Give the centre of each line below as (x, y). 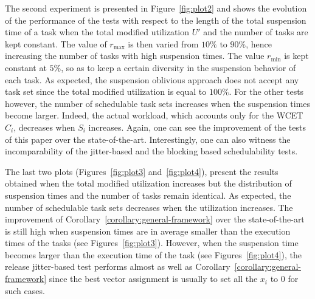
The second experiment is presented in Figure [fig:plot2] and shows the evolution (156, 8)
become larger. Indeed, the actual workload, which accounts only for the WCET (154, 115)
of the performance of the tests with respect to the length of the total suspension (156, 20)
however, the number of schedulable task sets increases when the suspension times (158, 103)
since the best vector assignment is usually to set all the (153, 279)
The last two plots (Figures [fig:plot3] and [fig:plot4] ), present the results (142, 171)
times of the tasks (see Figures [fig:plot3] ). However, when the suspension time (152, 243)
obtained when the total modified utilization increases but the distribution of (148, 183)
